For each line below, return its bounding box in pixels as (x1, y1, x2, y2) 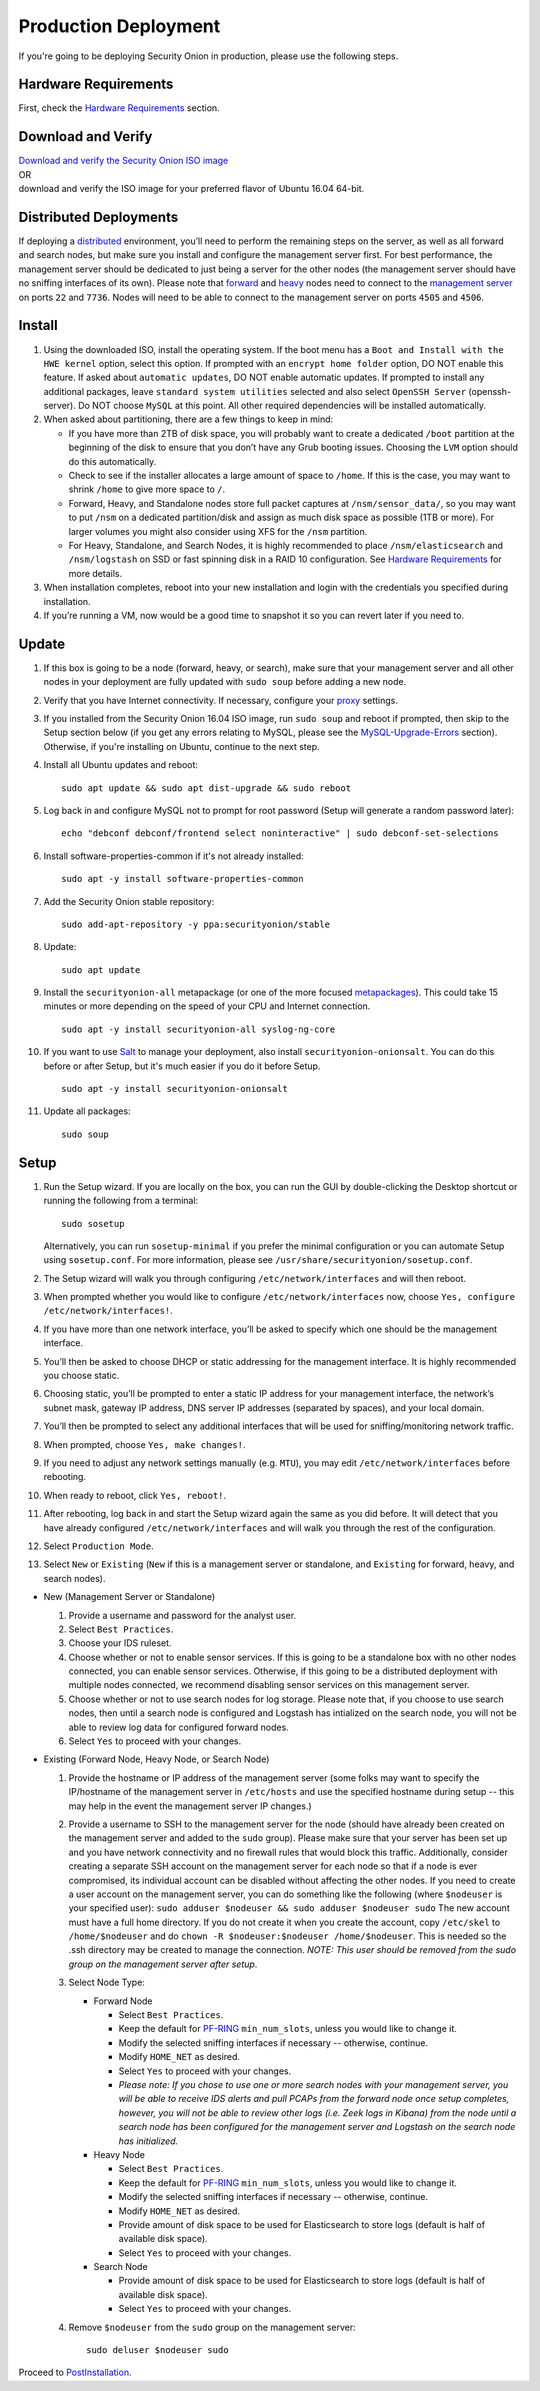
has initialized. (118, 2135, 179, 2147)
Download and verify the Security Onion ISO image (18, 155, 229, 167)
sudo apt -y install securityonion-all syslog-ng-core (61, 1023, 336, 1035)
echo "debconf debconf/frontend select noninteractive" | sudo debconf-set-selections (61, 828, 499, 839)
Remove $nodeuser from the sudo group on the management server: (68, 2321, 356, 2333)
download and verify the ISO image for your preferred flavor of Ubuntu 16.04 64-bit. (18, 183, 365, 195)
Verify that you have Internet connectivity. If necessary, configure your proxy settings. (43, 694, 399, 706)
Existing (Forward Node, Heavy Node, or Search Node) (43, 1753, 270, 1765)
